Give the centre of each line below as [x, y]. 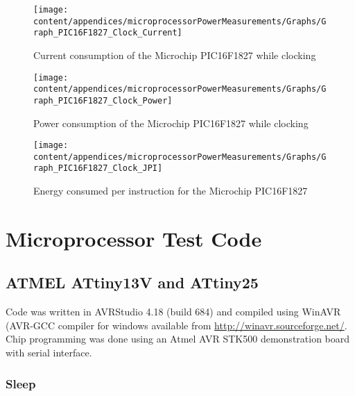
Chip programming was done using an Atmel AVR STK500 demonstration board [178, 339]
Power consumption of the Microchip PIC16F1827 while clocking [171, 123]
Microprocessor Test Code [134, 238]
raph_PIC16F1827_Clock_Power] [103, 100]
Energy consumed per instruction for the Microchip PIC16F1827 [171, 191]
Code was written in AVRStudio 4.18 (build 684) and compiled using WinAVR [173, 312]
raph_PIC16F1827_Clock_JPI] [98, 168]
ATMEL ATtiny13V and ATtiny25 [132, 282]
